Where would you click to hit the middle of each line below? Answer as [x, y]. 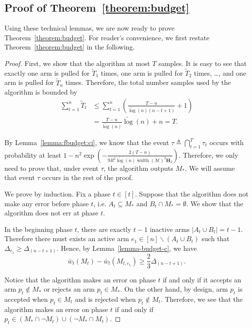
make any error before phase [47, 203]
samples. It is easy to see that [202, 63]
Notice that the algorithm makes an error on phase [80, 279]
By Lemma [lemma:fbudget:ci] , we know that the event [87, 142]
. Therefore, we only [209, 155]
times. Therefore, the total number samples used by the [148, 82]
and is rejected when [105, 299]
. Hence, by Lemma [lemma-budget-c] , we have [127, 248]
